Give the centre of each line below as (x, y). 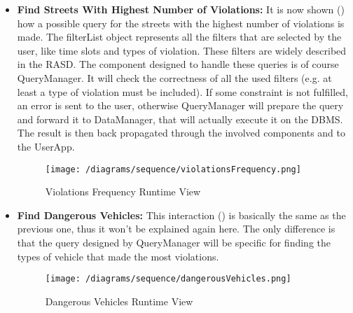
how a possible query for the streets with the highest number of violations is (181, 23)
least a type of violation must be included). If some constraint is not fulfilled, (182, 91)
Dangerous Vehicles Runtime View (119, 301)
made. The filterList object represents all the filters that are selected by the (179, 37)
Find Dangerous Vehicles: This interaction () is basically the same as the (181, 215)
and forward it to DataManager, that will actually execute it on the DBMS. (180, 119)
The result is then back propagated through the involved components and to (181, 133)
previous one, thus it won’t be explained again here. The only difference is (176, 229)
